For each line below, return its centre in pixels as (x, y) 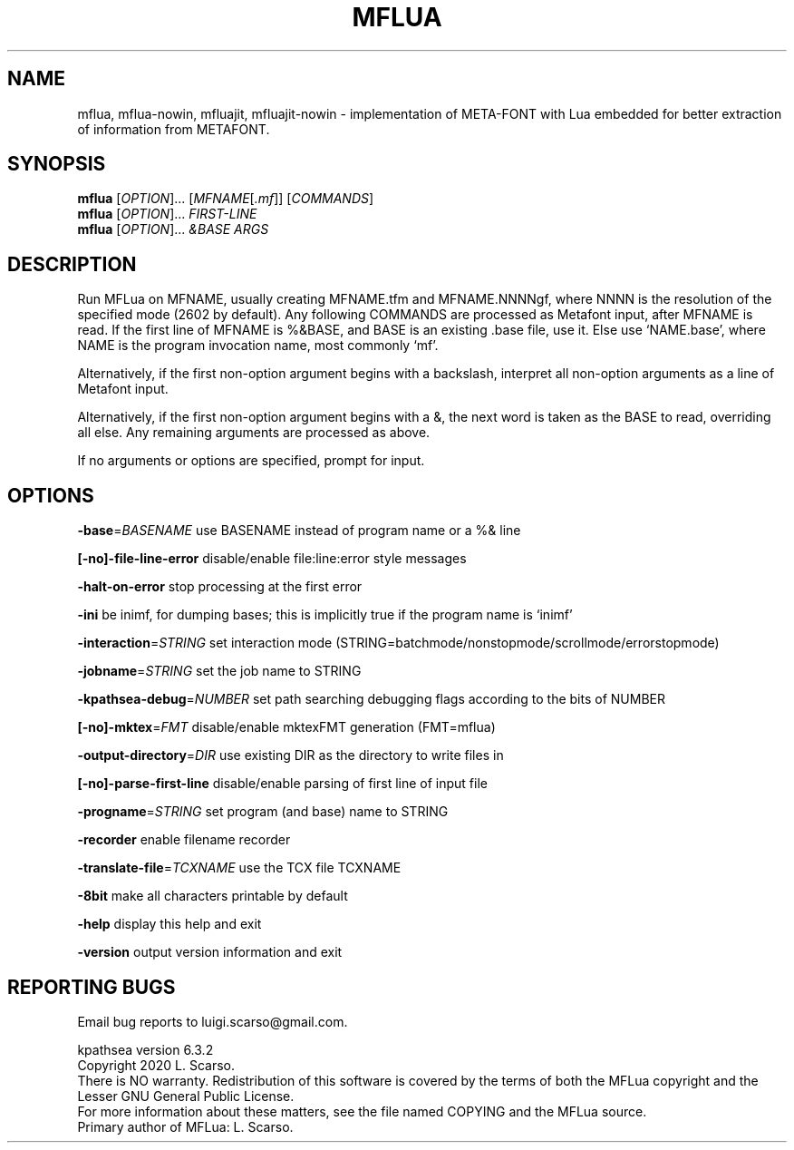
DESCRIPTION (72, 264)
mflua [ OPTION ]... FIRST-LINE (167, 214)
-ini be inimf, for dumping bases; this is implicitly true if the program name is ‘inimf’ (325, 615)
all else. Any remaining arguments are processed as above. (254, 433)
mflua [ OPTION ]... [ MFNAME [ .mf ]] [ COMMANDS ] (226, 199)
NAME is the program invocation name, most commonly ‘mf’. (258, 346)
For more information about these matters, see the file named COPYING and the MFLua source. (362, 1111)
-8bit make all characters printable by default (213, 896)
